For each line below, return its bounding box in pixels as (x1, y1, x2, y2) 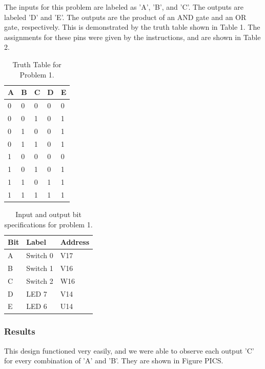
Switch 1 (26, 262, 53, 273)
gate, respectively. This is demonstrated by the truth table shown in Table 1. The (4, 22, 260, 32)
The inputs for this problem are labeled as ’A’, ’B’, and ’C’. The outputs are (4, 2, 243, 12)
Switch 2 (26, 275, 53, 286)
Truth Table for (12, 59, 62, 69)
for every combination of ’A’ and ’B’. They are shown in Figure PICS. (4, 355, 223, 366)
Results (4, 325, 35, 338)
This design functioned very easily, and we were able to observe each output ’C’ (4, 345, 254, 356)
